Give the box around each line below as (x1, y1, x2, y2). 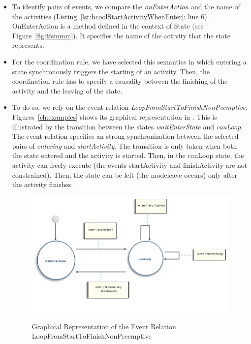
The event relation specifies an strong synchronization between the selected (12, 131, 239, 141)
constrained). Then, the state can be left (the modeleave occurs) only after (12, 169, 238, 180)
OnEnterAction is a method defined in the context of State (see (12, 21, 204, 31)
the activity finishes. (12, 179, 73, 189)
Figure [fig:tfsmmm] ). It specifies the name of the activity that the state (12, 30, 230, 40)
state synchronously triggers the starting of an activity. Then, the (12, 66, 210, 76)
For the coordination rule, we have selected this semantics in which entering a (12, 56, 247, 66)
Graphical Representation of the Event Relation (31, 321, 176, 331)
